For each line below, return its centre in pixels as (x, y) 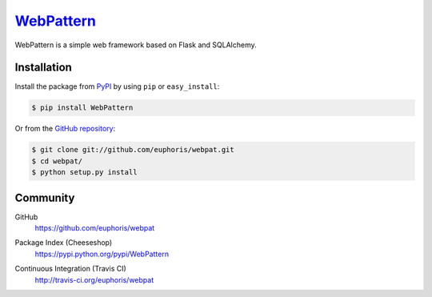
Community (45, 197)
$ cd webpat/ (57, 161)
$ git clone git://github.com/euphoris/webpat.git (133, 150)
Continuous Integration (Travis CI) (71, 269)
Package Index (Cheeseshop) (64, 243)
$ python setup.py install (84, 173)
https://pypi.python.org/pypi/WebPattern (102, 254)
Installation (43, 68)
